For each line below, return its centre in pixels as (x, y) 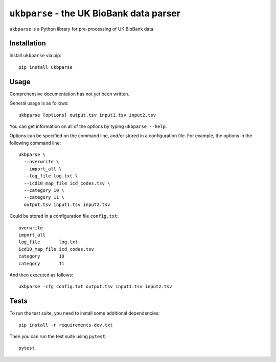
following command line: (35, 143)
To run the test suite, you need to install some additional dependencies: (85, 313)
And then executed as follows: (41, 275)
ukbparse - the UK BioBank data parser (95, 13)
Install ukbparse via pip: (35, 56)
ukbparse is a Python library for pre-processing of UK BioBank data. (82, 29)
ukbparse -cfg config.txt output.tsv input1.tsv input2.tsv (95, 287)
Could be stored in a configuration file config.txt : (64, 216)
